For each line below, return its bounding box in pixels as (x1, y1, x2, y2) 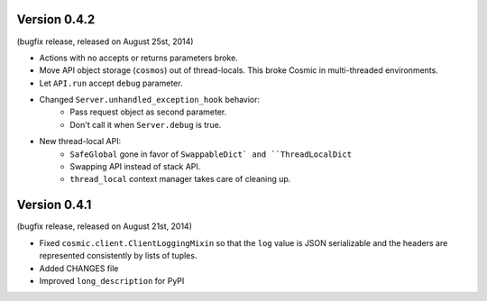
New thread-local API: (39, 136, 122, 147)
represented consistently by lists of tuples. (39, 251, 198, 261)
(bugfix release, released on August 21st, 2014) (16, 221, 193, 232)
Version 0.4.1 (16, 197, 92, 213)
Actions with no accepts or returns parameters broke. (39, 52, 238, 63)
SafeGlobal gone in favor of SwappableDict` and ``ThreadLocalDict (69, 149, 352, 160)
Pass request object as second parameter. (69, 106, 227, 117)
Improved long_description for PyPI (39, 275, 185, 286)
